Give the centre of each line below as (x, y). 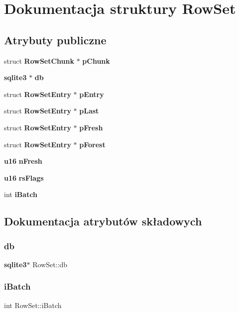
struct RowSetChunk (39, 60)
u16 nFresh (23, 161)
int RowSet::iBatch (33, 305)
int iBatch (21, 194)
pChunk (96, 60)
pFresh (91, 127)
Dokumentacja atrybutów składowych (103, 221)
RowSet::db (50, 264)
